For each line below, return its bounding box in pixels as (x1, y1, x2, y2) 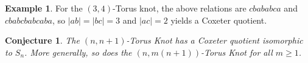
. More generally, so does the (24, 45, 132, 58)
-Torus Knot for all (200, 45, 273, 58)
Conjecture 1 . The (5, 34, 80, 47)
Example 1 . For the (5, 2, 83, 14)
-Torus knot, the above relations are (113, 2, 247, 14)
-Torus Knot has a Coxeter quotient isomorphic (126, 34, 303, 47)
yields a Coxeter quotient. (170, 13, 267, 26)
